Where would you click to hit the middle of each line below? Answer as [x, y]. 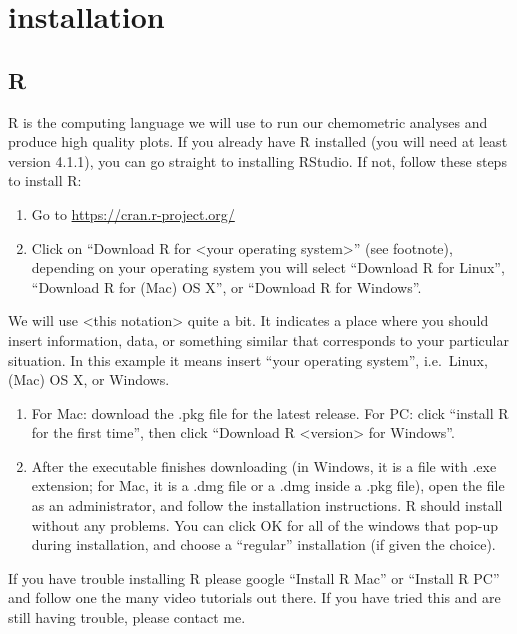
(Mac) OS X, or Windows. [89, 379]
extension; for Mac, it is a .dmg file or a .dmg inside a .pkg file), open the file [268, 485]
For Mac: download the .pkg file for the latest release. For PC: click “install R [270, 412]
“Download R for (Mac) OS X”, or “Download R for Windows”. [226, 286]
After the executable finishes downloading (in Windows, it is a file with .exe [264, 465]
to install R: [45, 180]
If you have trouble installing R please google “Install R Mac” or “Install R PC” [254, 577]
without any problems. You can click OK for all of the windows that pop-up [264, 524]
